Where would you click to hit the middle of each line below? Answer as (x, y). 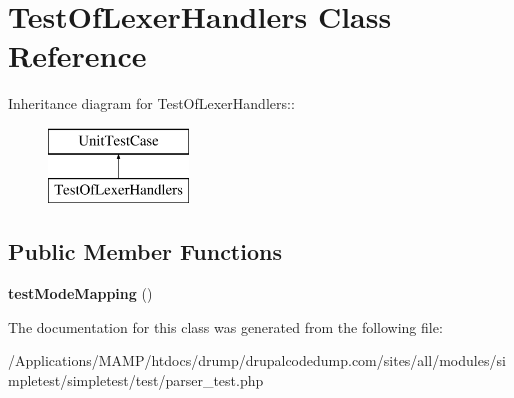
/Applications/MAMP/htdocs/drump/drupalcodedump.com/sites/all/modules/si (257, 360)
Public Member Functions (145, 251)
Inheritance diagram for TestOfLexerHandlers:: (151, 103)
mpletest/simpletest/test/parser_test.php (136, 380)
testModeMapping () (80, 293)
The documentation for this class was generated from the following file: (225, 326)
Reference (77, 55)
